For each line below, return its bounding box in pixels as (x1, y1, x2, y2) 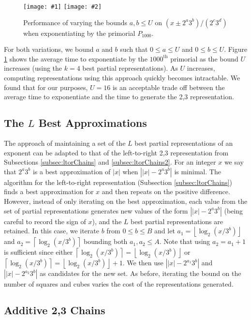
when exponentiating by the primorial (23, 28, 135, 38)
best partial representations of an (134, 138, 233, 148)
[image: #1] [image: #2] (23, 3, 102, 10)
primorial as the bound (170, 53, 238, 63)
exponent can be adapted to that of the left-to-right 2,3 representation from (4, 147, 229, 157)
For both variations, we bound (4, 44, 94, 54)
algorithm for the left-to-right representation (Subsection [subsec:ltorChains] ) (4, 177, 233, 187)
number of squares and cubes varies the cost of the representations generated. (4, 279, 234, 289)
